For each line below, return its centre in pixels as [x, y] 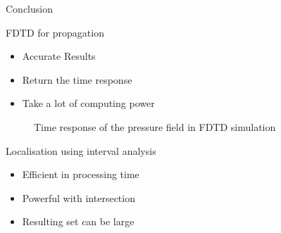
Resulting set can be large [78, 221]
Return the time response [77, 79]
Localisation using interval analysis [81, 150]
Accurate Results [59, 56]
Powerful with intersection [79, 197]
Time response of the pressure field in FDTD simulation [155, 126]
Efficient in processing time [81, 174]
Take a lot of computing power [88, 103]
